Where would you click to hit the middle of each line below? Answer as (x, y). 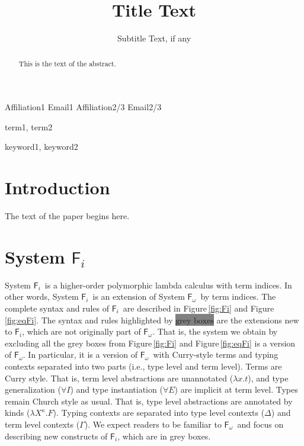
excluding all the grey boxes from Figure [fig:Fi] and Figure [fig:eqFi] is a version (150, 343)
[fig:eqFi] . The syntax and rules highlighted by (89, 320)
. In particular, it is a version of (80, 354)
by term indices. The (238, 296)
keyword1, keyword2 (41, 147)
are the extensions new (258, 320)
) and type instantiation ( (116, 389)
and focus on (260, 424)
